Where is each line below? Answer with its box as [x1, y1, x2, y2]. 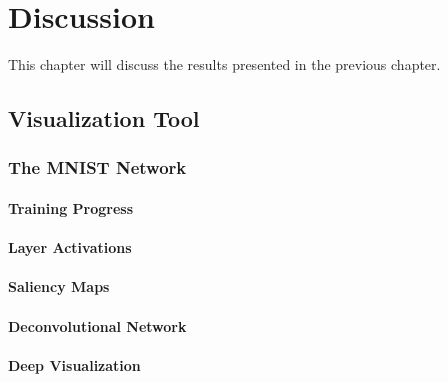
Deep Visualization [8, 354, 141, 375]
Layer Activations [8, 237, 132, 258]
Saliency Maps [8, 276, 110, 297]
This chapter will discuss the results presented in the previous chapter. [8, 54, 441, 75]
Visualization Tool [8, 103, 200, 134]
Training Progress [8, 197, 134, 218]
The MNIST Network [8, 155, 187, 180]
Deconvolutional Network [8, 315, 187, 336]
